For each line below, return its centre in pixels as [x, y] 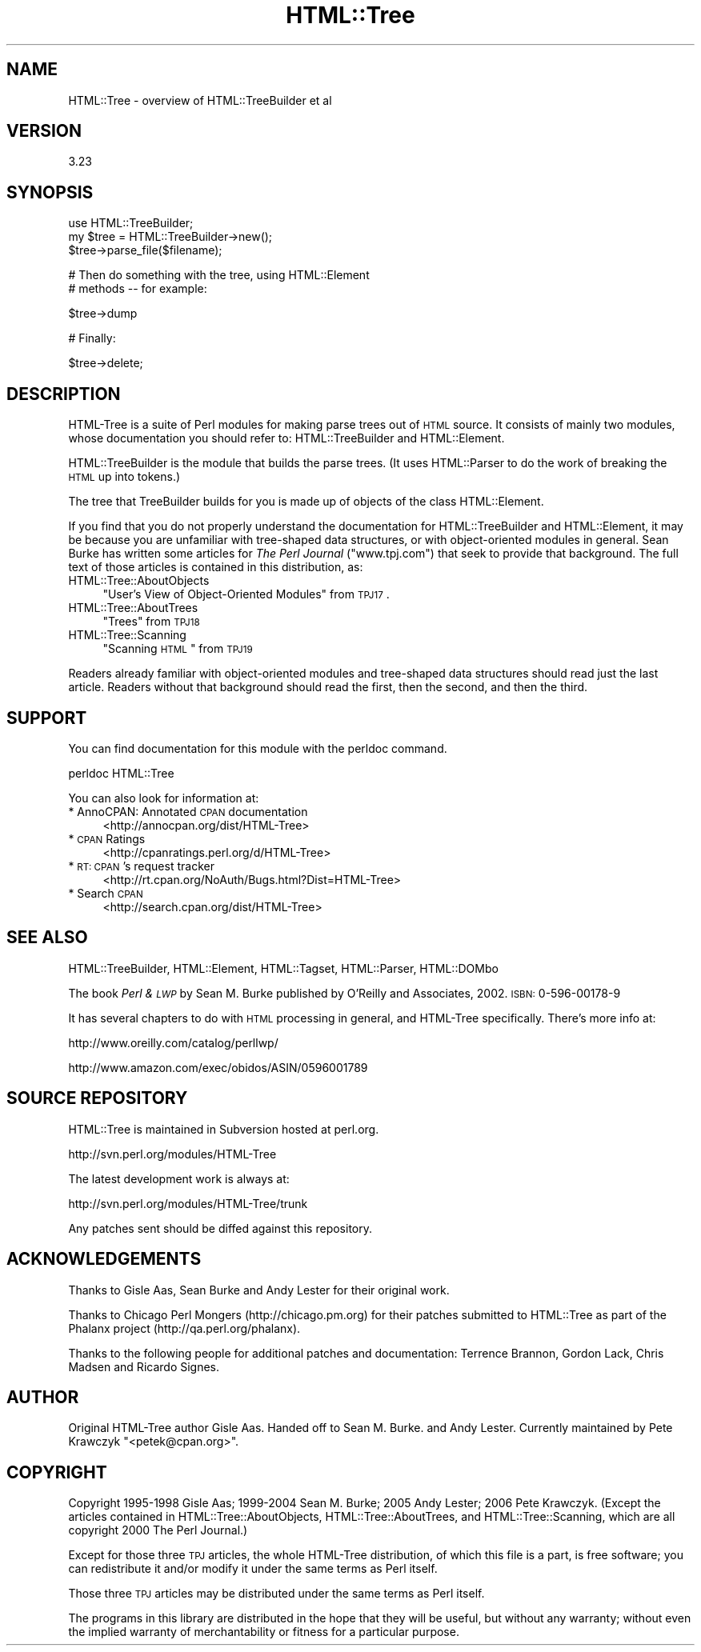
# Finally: [92, 338]
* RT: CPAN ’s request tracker [141, 866]
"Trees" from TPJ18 [151, 622]
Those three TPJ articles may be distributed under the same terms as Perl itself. [276, 1594]
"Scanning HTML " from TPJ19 [178, 649]
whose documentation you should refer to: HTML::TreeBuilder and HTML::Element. [286, 438]
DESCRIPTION [64, 394]
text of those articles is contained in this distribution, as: [216, 567]
